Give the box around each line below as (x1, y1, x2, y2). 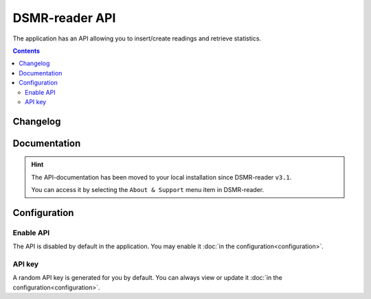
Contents (12, 47, 41, 55)
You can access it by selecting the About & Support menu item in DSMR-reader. (31, 186, 265, 194)
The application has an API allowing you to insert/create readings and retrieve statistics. (12, 34, 261, 43)
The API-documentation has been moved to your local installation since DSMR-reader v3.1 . (31, 173, 292, 181)
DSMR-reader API (12, 10, 116, 25)
